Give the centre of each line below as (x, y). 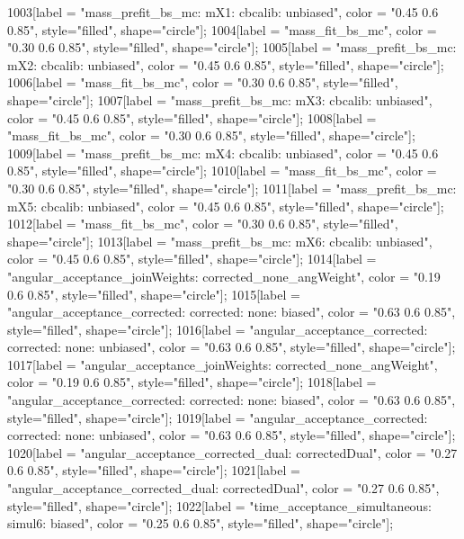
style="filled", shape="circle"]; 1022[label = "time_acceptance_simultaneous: (219, 505)
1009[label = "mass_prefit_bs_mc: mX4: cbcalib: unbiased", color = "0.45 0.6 (223, 153)
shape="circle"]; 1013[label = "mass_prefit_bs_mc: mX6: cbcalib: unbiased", (220, 241)
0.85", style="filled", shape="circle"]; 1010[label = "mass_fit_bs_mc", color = (222, 171)
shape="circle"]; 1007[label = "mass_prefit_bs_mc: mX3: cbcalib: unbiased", (220, 99)
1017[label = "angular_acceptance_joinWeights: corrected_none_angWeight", (223, 364)
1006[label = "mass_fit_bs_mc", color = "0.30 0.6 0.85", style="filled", (203, 82)
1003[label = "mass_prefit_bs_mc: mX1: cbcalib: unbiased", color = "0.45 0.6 (223, 12)
